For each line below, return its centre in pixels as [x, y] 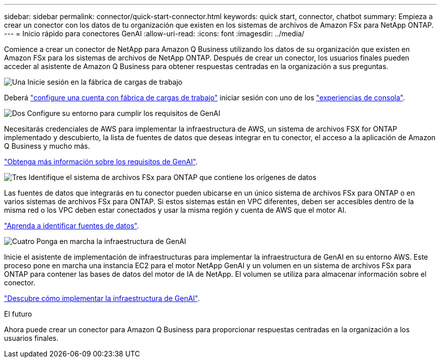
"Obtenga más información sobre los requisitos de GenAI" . [101, 162]
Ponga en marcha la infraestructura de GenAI [111, 241]
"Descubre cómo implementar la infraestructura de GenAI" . [102, 298]
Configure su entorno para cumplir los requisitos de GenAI [124, 113]
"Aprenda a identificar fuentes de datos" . [72, 226]
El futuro [18, 314]
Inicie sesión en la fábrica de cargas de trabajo [105, 82]
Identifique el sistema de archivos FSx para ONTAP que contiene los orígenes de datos [172, 177]
